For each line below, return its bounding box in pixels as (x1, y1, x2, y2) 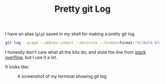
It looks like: (5, 64, 29, 70)
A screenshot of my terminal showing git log (17, 73, 107, 79)
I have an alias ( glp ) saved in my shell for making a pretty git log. (5, 31, 136, 37)
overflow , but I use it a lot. (5, 55, 57, 61)
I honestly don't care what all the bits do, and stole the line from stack (5, 49, 146, 55)
